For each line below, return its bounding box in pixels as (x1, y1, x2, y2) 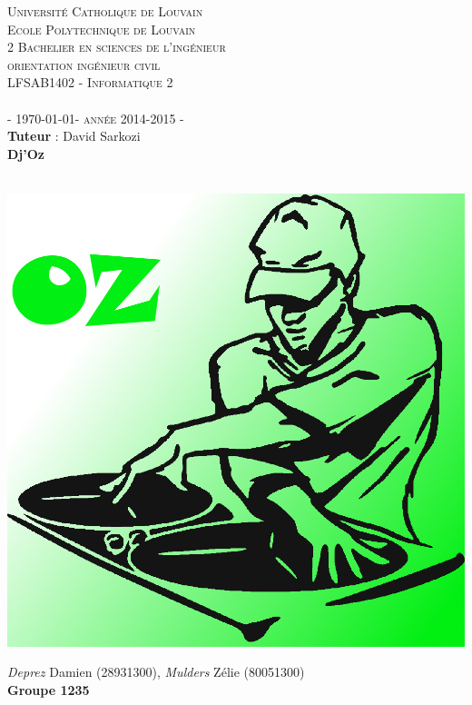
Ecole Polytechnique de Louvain (7, 19, 196, 38)
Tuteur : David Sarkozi (7, 126, 141, 145)
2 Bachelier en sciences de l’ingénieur (7, 37, 226, 56)
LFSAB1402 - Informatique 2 (7, 73, 173, 92)
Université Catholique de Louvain (7, 2, 203, 20)
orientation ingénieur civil (7, 55, 161, 74)
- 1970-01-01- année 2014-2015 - (7, 108, 184, 127)
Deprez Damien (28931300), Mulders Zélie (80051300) (7, 662, 305, 681)
